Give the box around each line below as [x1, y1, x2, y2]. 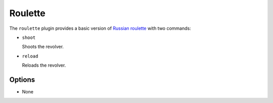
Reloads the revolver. [22, 62, 66, 68]
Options [9, 75, 35, 84]
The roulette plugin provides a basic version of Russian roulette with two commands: [9, 25, 192, 31]
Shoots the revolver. [22, 43, 64, 50]
